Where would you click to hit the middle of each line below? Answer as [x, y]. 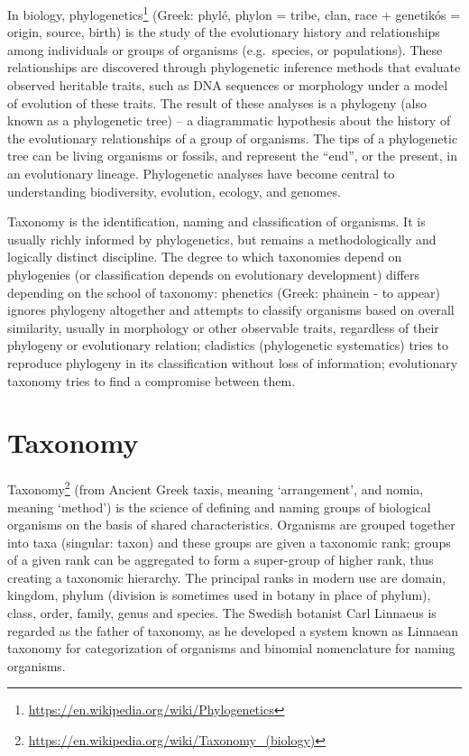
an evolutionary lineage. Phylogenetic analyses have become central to [201, 173]
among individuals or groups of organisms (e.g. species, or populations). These [225, 49]
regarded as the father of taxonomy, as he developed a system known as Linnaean [233, 630]
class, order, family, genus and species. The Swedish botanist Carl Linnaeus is [222, 613]
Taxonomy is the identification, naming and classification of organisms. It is [216, 221]
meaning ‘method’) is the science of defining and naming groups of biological [219, 507]
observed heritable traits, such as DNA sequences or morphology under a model [228, 85]
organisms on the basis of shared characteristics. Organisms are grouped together [231, 525]
